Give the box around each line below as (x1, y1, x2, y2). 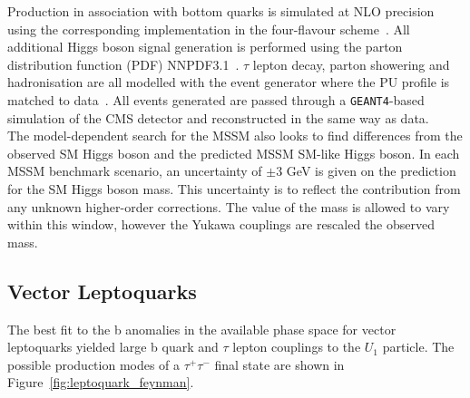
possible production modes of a (7, 354, 181, 374)
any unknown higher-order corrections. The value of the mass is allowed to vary (7, 197, 450, 216)
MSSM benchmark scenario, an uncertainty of (7, 161, 262, 180)
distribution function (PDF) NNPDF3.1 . (7, 54, 240, 73)
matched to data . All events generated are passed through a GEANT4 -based (7, 90, 425, 109)
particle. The (382, 337, 455, 356)
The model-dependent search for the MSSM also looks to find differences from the (7, 126, 463, 145)
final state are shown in (214, 354, 345, 374)
